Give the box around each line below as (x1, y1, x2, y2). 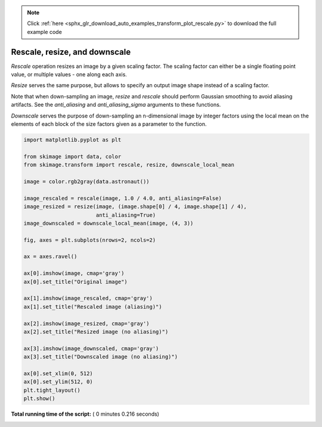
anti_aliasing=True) (95, 212, 156, 218)
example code (27, 28, 62, 35)
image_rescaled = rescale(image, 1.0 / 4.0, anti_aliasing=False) (23, 194, 222, 202)
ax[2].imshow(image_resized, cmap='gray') (23, 320, 150, 327)
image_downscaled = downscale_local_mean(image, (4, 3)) (23, 219, 194, 227)
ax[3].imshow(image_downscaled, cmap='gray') (23, 345, 159, 352)
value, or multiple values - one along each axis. (11, 71, 128, 78)
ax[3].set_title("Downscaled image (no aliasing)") (23, 354, 178, 360)
